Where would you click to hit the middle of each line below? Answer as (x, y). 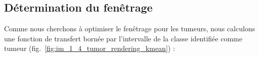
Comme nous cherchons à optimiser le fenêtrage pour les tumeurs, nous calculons (130, 28)
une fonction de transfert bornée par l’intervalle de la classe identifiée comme (123, 38)
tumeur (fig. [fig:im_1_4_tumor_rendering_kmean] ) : (90, 48)
